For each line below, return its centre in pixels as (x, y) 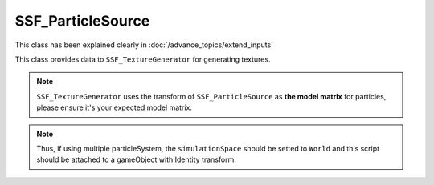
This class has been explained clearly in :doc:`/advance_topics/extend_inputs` (144, 45)
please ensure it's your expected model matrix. (115, 107)
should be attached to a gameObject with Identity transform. (136, 159)
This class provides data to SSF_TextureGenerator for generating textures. (143, 59)
